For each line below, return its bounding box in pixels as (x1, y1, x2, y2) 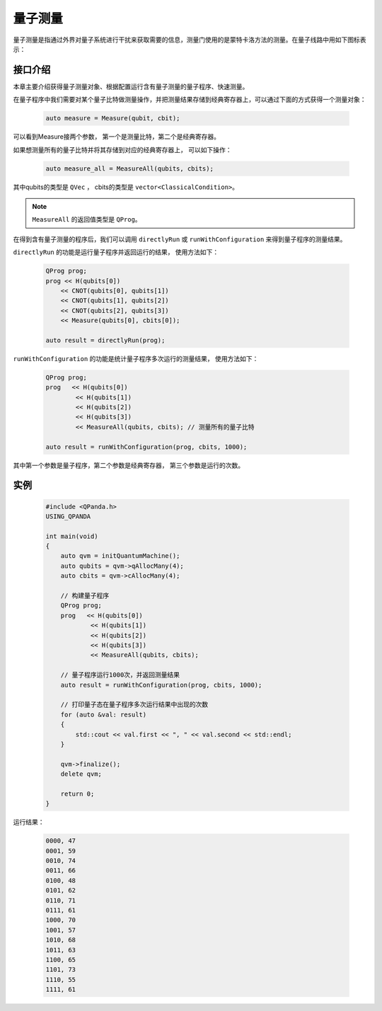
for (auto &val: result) (60, 710, 147, 719)
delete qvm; (60, 770, 103, 778)
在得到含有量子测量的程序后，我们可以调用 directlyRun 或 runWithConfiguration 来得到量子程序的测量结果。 (13, 234, 347, 244)
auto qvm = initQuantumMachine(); (60, 552, 180, 560)
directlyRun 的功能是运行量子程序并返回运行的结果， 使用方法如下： (13, 248, 219, 256)
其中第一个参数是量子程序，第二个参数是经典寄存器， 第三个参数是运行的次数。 (13, 461, 244, 469)
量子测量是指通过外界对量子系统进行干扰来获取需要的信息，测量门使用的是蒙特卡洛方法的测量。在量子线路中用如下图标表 (13, 35, 366, 44)
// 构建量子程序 (60, 592, 110, 600)
